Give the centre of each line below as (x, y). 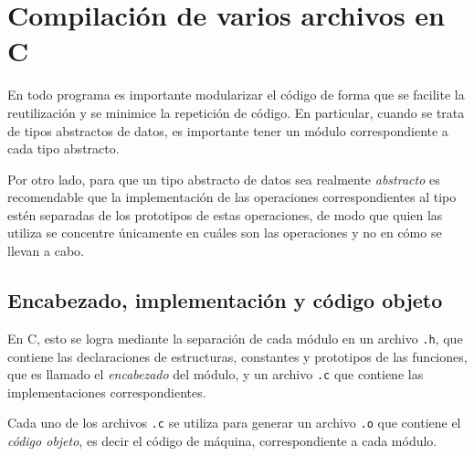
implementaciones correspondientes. (107, 392)
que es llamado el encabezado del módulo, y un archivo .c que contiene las (216, 374)
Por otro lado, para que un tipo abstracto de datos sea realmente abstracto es (224, 179)
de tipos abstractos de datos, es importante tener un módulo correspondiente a (228, 130)
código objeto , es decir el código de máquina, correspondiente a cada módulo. (222, 441)
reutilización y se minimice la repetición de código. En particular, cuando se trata (236, 112)
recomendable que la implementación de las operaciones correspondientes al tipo (232, 197)
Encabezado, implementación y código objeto (225, 300)
